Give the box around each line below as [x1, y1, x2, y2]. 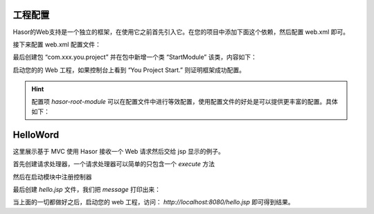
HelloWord [12, 129, 60, 141]
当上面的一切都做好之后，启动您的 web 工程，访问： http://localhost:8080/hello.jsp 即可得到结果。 [12, 198, 294, 206]
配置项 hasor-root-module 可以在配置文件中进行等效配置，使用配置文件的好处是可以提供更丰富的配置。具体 [31, 98, 339, 106]
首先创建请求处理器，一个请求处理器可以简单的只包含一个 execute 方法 [12, 160, 215, 168]
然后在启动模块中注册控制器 [12, 172, 92, 181]
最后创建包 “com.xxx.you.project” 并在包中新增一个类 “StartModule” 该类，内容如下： [12, 53, 258, 62]
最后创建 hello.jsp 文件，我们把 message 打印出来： [12, 185, 161, 193]
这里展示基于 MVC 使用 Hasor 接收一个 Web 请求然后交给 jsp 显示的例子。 [12, 147, 225, 155]
